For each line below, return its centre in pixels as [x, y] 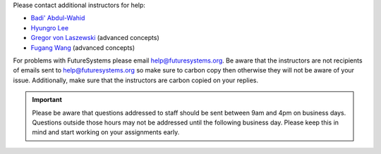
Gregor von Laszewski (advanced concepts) [95, 38]
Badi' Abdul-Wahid [58, 18]
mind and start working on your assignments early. [106, 132]
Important [47, 100]
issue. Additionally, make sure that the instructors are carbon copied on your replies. [136, 80]
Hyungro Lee [50, 27]
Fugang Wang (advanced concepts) [83, 47]
